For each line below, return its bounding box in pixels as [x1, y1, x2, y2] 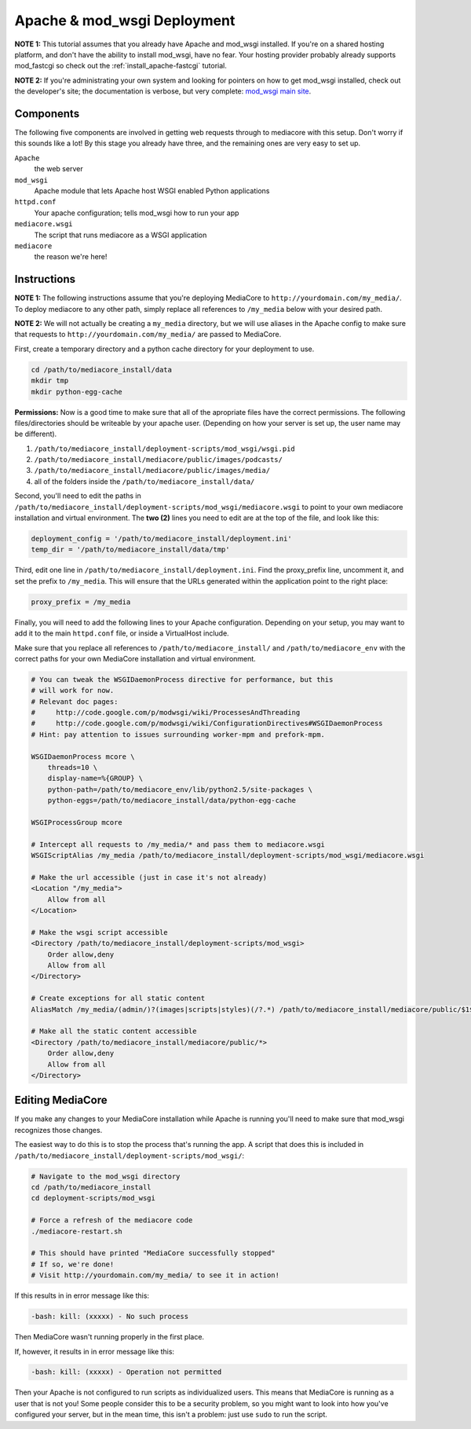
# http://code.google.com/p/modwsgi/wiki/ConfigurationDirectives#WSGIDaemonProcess [31, 719, 384, 728]
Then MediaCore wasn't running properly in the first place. [14, 1332, 204, 1342]
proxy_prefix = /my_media [31, 597, 131, 606]
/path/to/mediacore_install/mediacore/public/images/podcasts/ [34, 456, 283, 464]
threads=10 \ [47, 763, 98, 772]
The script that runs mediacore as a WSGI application [34, 230, 207, 240]
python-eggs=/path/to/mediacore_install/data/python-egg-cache [47, 796, 297, 805]
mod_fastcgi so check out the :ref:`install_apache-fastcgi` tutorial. [14, 61, 227, 71]
